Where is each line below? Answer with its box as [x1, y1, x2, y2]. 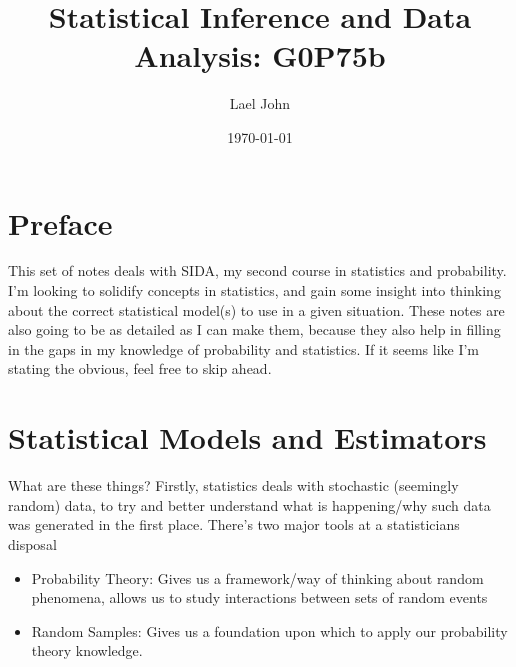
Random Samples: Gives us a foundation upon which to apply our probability [31, 620, 508, 641]
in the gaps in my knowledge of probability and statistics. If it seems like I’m [8, 338, 480, 359]
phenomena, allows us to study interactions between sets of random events [31, 587, 488, 608]
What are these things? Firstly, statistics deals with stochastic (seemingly [8, 475, 459, 496]
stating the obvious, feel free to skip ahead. [8, 358, 272, 379]
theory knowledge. [31, 640, 143, 661]
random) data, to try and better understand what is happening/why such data [8, 494, 491, 515]
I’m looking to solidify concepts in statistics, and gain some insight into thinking [8, 280, 501, 301]
